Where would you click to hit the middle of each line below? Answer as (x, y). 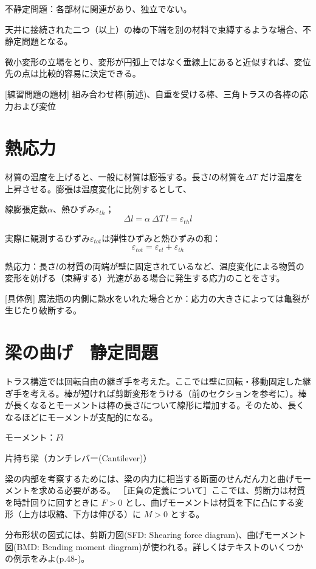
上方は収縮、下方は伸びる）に (81, 514)
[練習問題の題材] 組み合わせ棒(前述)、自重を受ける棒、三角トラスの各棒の (153, 93)
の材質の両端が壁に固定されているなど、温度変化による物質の (181, 266)
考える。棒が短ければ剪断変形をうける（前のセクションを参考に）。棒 (168, 393)
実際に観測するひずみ (47, 238)
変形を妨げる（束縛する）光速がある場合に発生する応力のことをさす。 (145, 278)
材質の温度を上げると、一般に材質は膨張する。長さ (107, 177)
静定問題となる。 (39, 41)
